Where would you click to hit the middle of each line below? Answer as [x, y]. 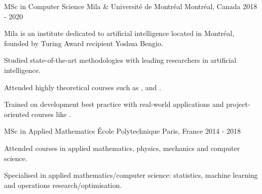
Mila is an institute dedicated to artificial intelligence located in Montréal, [119, 33]
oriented [17, 114]
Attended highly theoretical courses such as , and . [83, 87]
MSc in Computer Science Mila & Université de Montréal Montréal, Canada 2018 [131, 6]
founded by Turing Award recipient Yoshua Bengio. [84, 43]
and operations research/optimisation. [63, 185]
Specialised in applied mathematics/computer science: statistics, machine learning [131, 175]
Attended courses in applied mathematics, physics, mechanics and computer [122, 148]
